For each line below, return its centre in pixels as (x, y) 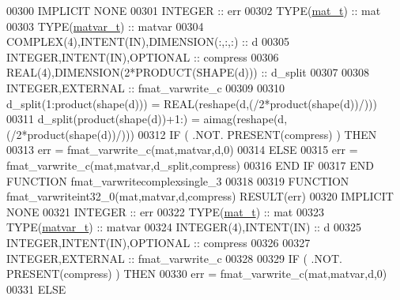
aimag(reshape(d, (245, 119)
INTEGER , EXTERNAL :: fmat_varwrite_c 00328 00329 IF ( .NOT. (174, 258)
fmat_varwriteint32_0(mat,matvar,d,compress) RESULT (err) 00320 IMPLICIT (200, 196)
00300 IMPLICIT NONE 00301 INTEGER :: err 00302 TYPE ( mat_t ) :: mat (194, 10)
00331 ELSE (36, 289)
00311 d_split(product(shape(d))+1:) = (103, 119)
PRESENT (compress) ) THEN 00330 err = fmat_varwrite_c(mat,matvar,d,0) (197, 274)
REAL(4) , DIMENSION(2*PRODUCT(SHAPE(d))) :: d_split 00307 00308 (188, 72)
